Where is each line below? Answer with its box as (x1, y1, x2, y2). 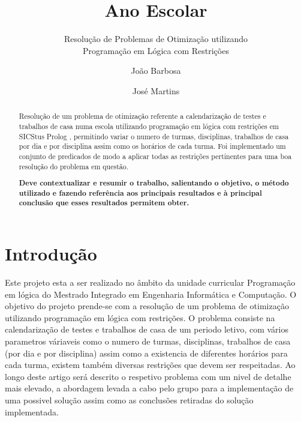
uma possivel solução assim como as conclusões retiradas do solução (5, 393, 254, 406)
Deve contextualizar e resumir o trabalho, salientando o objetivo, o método (19, 178, 289, 188)
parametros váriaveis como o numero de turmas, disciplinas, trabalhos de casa (5, 335, 291, 347)
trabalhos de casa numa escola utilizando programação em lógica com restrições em (19, 121, 279, 131)
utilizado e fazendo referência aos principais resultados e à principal (19, 187, 262, 198)
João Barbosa (131, 64, 181, 77)
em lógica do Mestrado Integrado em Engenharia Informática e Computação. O (5, 288, 297, 300)
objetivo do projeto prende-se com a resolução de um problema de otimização (5, 300, 289, 312)
